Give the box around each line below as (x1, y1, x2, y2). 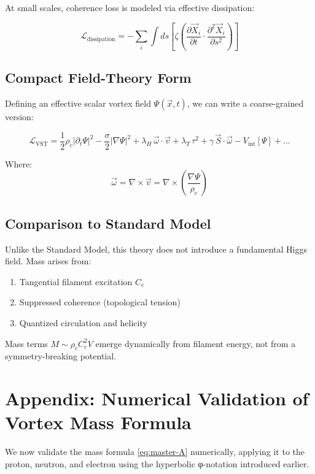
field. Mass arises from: (5, 254, 91, 267)
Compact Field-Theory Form (5, 68, 192, 87)
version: (5, 110, 34, 123)
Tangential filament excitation (19, 275, 133, 288)
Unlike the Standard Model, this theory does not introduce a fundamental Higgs (5, 242, 307, 255)
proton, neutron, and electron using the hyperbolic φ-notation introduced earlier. (5, 457, 309, 470)
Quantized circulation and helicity (19, 316, 147, 329)
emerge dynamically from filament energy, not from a (95, 337, 296, 350)
